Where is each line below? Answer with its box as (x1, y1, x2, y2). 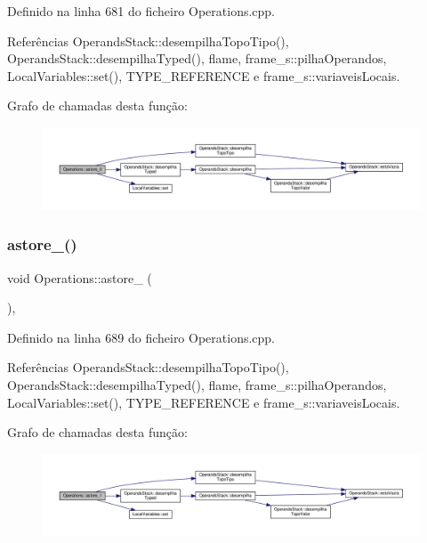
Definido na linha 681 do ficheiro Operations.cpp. (7, 2, 276, 20)
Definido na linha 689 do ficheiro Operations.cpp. (7, 328, 276, 346)
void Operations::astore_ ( (7, 268, 152, 287)
